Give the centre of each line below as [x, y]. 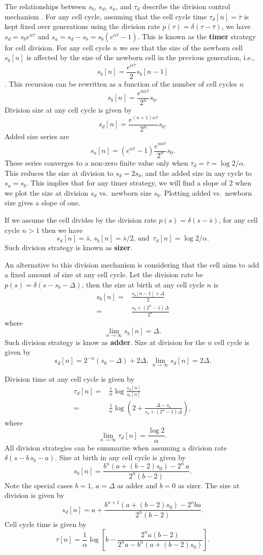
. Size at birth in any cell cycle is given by [120, 457]
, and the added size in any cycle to [196, 173]
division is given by [35, 495]
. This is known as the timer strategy [197, 36]
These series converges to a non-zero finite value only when [96, 162]
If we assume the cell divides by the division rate [81, 219]
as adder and [137, 485]
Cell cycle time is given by [46, 524]
